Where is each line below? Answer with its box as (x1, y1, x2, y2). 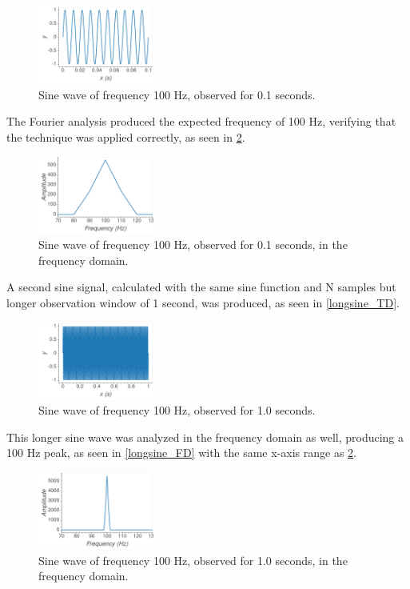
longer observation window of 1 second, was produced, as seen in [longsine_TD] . (6, 294, 400, 311)
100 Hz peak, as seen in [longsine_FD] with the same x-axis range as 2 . (6, 444, 356, 461)
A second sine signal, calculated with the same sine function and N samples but (6, 278, 396, 295)
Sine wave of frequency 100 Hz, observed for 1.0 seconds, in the (38, 551, 348, 568)
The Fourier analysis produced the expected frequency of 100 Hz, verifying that (6, 113, 396, 130)
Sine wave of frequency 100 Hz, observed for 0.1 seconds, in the (38, 236, 348, 253)
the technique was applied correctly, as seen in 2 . (6, 128, 245, 145)
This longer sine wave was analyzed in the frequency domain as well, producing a (6, 428, 404, 445)
